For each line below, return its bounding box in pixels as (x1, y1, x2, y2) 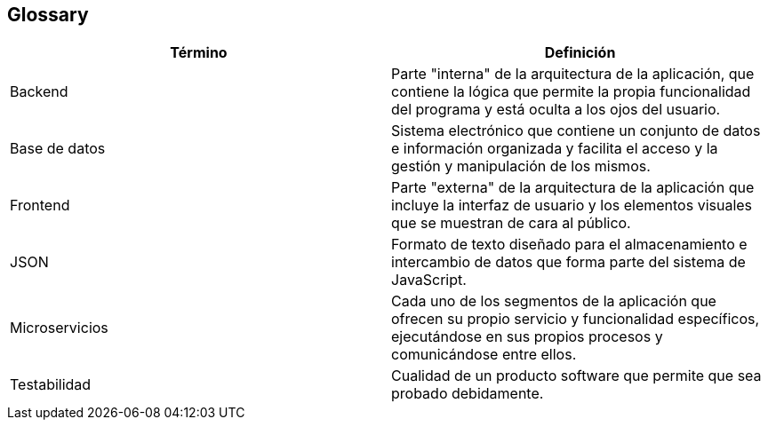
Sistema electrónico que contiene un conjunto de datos (391, 122, 761, 140)
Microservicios (10, 319, 108, 337)
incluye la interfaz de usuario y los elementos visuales (391, 196, 753, 215)
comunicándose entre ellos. (391, 345, 577, 364)
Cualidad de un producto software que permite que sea (391, 367, 762, 385)
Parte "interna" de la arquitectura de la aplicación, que (391, 65, 755, 83)
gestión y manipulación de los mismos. (391, 157, 651, 176)
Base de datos (10, 139, 106, 158)
